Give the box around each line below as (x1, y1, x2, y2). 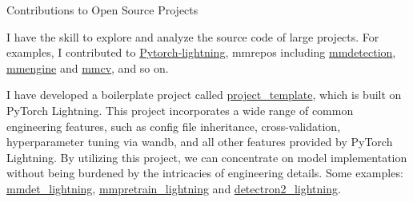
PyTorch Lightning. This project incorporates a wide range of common (6, 101, 354, 118)
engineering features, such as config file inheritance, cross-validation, (6, 117, 341, 134)
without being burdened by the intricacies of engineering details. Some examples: (6, 164, 403, 181)
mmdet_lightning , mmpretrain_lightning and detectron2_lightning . (6, 180, 341, 196)
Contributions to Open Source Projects (6, 2, 198, 18)
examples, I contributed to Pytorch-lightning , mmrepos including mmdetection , (6, 44, 396, 61)
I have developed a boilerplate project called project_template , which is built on (6, 86, 402, 103)
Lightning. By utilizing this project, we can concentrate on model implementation (6, 149, 407, 165)
